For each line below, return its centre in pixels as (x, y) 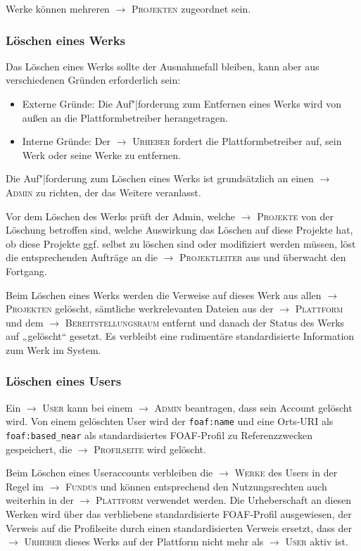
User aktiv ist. (317, 541)
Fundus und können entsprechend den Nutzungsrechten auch (196, 486)
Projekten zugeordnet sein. (191, 8)
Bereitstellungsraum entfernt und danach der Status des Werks (205, 322)
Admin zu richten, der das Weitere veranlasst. (103, 192)
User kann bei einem (88, 407)
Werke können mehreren (58, 8)
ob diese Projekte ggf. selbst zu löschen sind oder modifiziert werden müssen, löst (181, 243)
